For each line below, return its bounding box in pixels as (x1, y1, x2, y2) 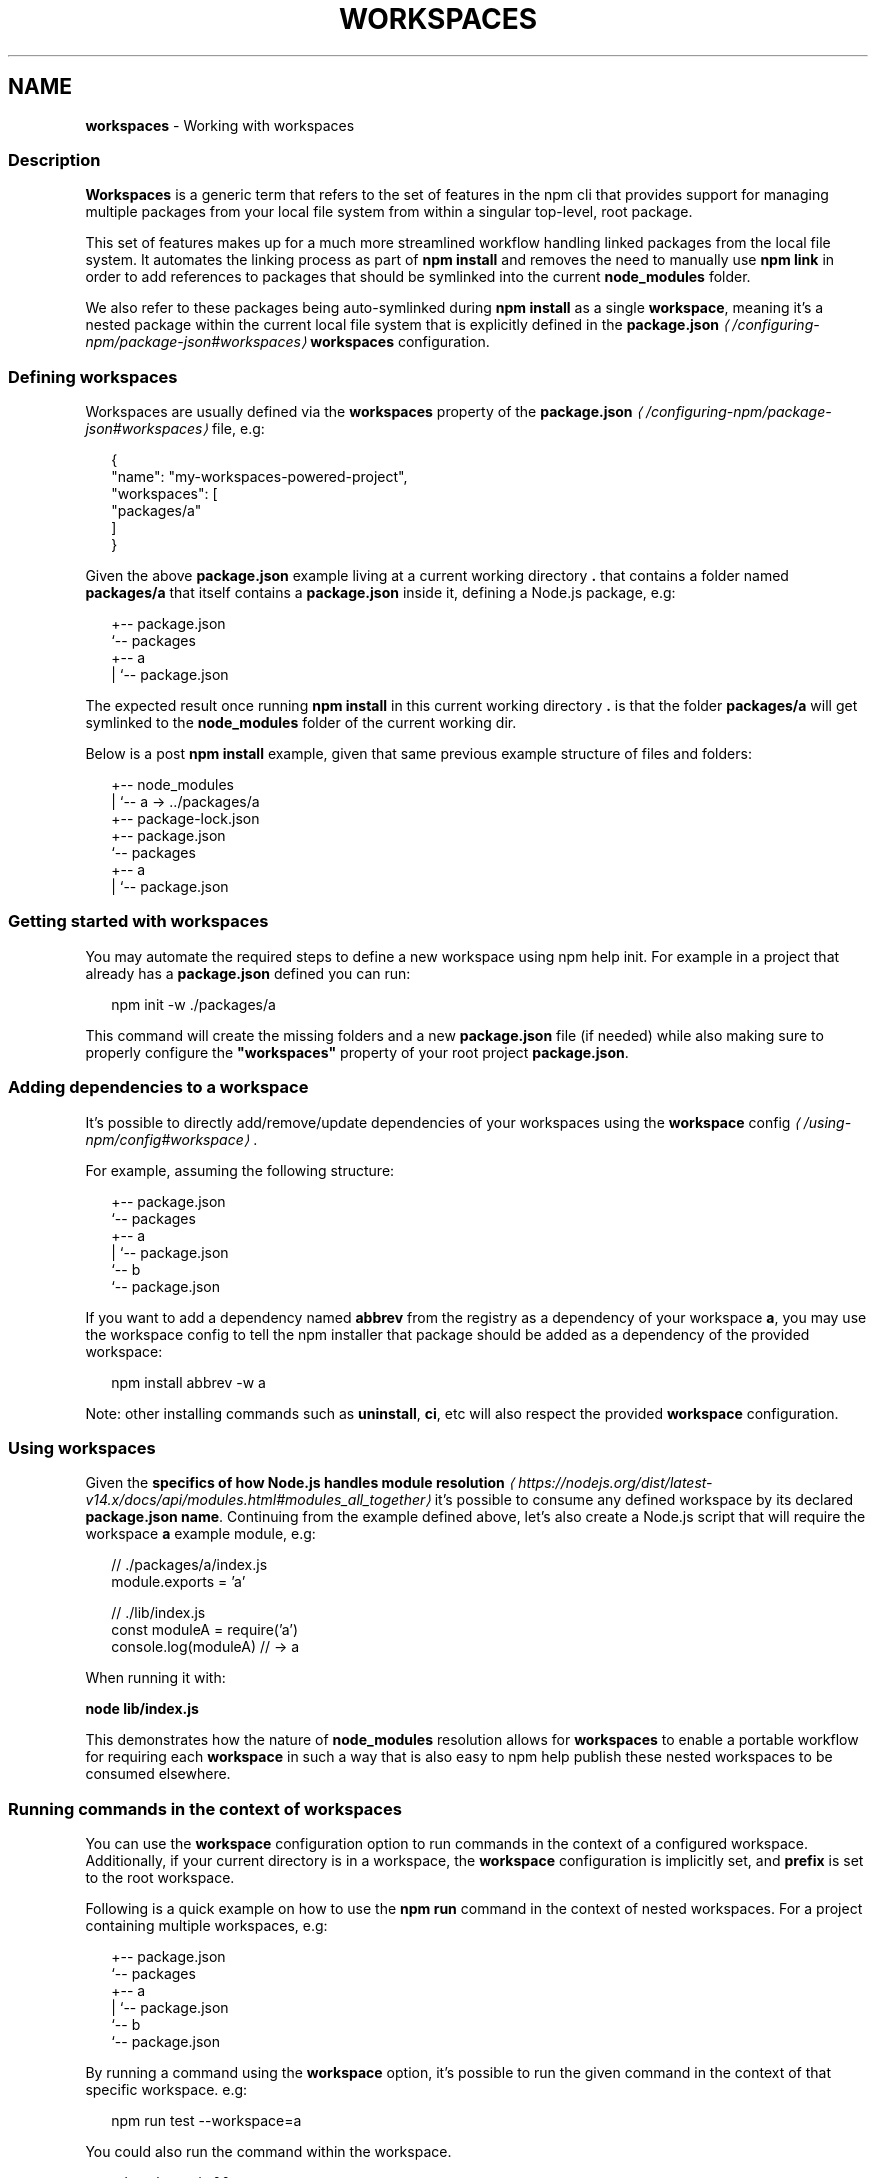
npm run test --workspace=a (111, 2112, 302, 2130)
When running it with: (85, 1669, 226, 1687)
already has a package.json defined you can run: (85, 964, 411, 982)
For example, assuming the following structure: (85, 1161, 395, 1179)
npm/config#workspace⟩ (85, 1130, 250, 1148)
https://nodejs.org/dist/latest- (518, 1474, 713, 1492)
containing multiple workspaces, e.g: (85, 1917, 328, 1935)
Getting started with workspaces (8, 911, 269, 932)
